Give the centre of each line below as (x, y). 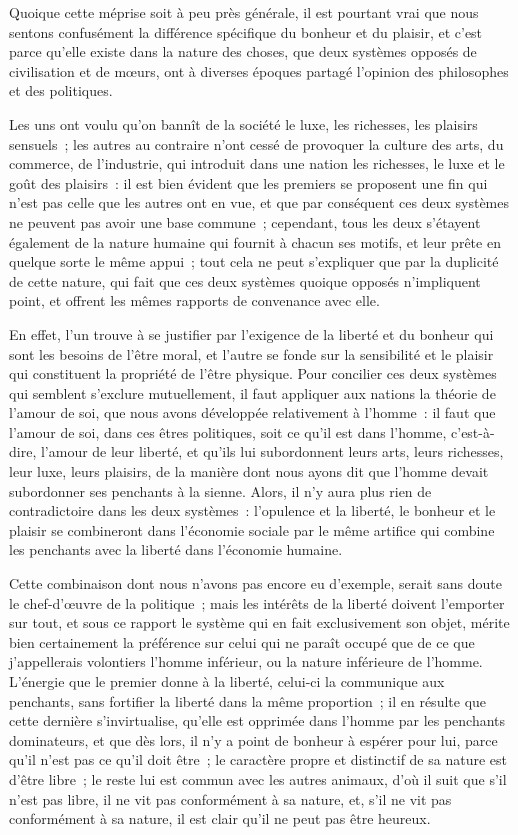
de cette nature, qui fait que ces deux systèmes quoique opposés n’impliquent (245, 280)
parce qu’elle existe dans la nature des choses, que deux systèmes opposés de (243, 51)
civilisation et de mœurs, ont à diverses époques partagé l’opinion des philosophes (259, 70)
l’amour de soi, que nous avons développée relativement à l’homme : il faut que (252, 412)
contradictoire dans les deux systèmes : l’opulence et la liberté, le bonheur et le (252, 510)
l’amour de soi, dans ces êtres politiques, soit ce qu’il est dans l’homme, (228, 431)
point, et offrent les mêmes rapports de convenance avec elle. (194, 300)
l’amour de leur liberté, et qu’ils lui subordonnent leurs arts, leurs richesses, (272, 451)
